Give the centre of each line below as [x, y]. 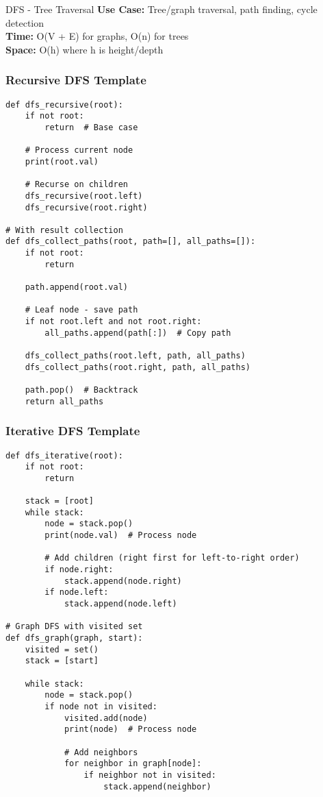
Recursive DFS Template [76, 80]
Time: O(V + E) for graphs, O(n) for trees [97, 36]
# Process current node [79, 150]
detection [25, 22]
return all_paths [64, 401]
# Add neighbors [101, 752]
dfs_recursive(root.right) [86, 207]
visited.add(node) [106, 718]
